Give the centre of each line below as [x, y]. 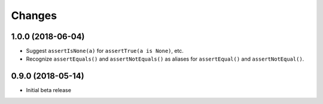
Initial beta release [49, 90]
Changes [34, 15]
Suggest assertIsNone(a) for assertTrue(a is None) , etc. [105, 51]
